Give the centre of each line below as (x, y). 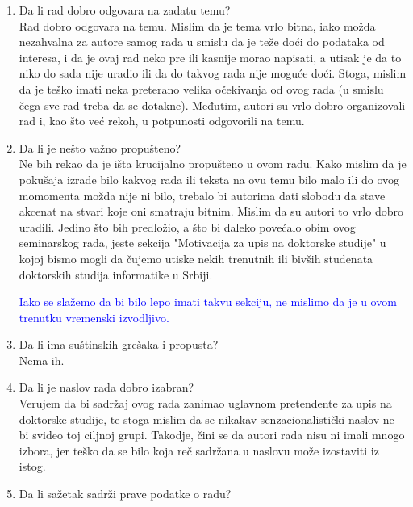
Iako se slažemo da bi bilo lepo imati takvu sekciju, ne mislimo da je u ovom (208, 302)
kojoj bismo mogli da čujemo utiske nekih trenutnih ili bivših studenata (196, 258)
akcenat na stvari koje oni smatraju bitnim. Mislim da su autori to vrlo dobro (211, 211)
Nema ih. (42, 360)
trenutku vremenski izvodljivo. (94, 317)
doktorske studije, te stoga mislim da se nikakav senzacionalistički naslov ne (206, 419)
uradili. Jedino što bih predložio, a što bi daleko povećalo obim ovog (187, 226)
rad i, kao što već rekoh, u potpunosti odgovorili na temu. (162, 121)
